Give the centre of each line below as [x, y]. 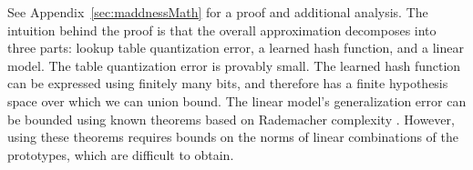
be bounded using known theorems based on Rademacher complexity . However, [231, 119]
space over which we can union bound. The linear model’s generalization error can [237, 100]
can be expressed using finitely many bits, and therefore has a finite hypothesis [228, 83]
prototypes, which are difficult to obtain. [121, 154]
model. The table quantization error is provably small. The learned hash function [234, 65]
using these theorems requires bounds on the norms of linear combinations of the [233, 137]
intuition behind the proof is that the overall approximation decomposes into [222, 30]
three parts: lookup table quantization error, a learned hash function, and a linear [236, 48]
